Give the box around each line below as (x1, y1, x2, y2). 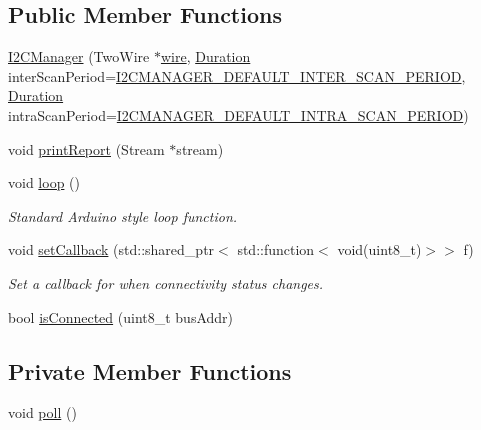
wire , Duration (160, 46, 251, 67)
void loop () (8, 172, 80, 193)
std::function (237, 239, 315, 260)
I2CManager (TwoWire (8, 46, 150, 67)
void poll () (8, 402, 77, 423)
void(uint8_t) (337, 239, 422, 260)
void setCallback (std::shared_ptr (8, 239, 215, 260)
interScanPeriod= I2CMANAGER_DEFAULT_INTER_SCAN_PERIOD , (8, 65, 466, 86)
